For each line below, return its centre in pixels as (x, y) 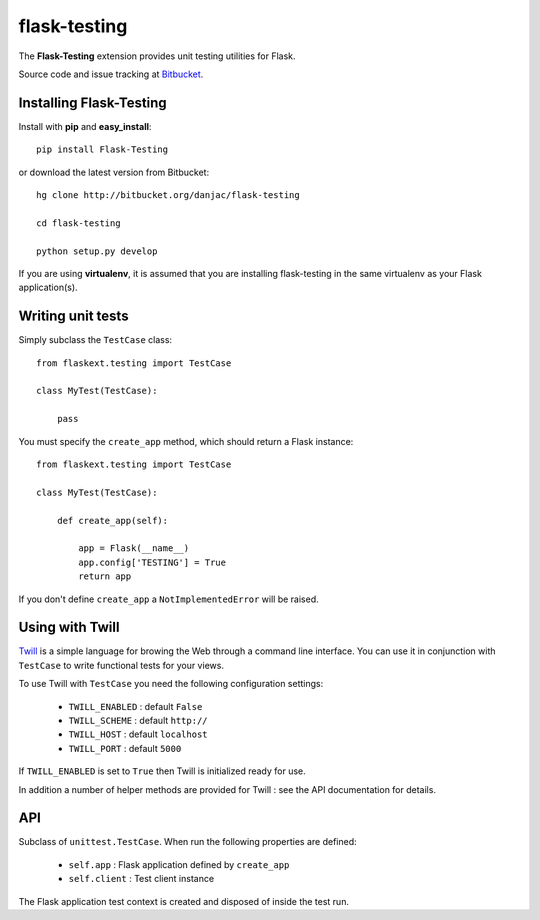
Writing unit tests (73, 316)
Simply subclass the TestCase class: (95, 340)
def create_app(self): (112, 520)
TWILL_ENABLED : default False (135, 706)
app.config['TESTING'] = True (152, 562)
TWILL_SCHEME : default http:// (138, 720)
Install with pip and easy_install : (85, 126)
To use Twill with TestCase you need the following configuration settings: (171, 684)
